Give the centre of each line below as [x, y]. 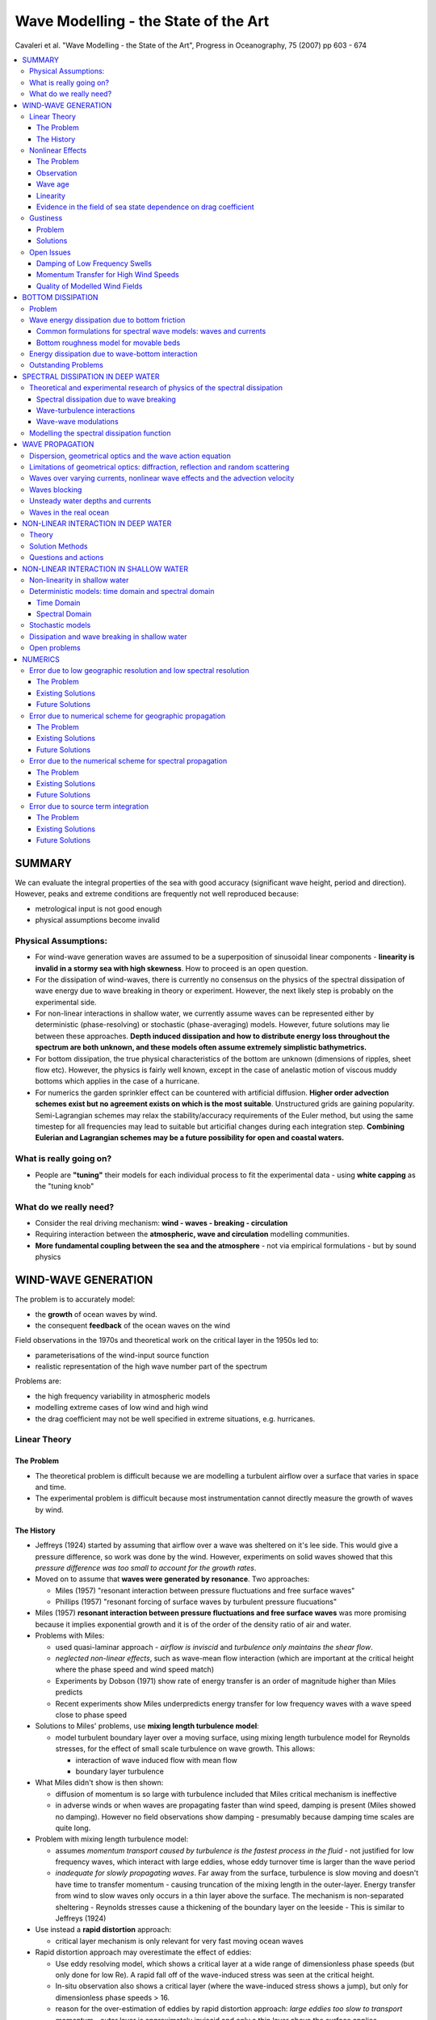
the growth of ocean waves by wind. [96, 1314]
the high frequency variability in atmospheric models [123, 1396]
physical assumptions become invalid [98, 920]
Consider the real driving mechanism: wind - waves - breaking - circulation [161, 1223]
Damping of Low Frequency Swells [94, 263]
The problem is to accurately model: [75, 1299]
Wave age [53, 184]
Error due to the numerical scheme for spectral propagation [128, 761]
